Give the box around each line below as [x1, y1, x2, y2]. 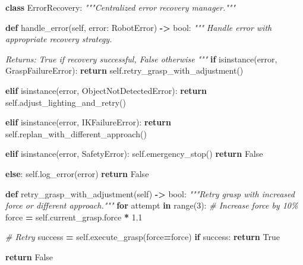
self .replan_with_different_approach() [5, 127, 147, 140]
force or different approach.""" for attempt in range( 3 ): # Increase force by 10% [5, 199, 298, 212]
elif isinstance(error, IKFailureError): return [5, 116, 171, 128]
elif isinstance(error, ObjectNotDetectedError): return [5, 84, 207, 96]
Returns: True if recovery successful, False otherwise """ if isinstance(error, [5, 52, 277, 65]
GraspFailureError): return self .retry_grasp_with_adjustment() [5, 64, 244, 77]
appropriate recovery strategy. [5, 33, 112, 45]
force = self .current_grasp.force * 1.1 [5, 210, 143, 223]
